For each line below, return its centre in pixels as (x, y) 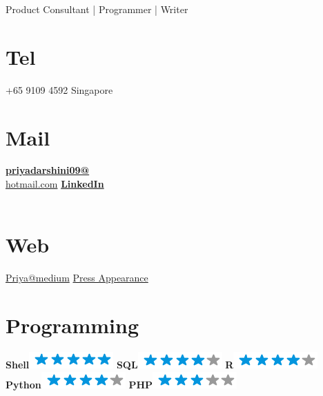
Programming (72, 325)
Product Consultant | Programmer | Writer (97, 9)
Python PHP (79, 384)
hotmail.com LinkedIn (55, 184)
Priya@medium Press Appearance (77, 278)
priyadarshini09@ (48, 170)
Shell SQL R (120, 365)
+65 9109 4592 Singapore (59, 89)
